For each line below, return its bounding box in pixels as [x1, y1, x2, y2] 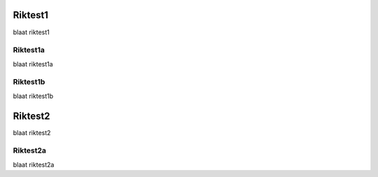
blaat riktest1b [13, 92, 54, 100]
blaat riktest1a [13, 59, 53, 68]
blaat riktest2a [13, 160, 55, 169]
